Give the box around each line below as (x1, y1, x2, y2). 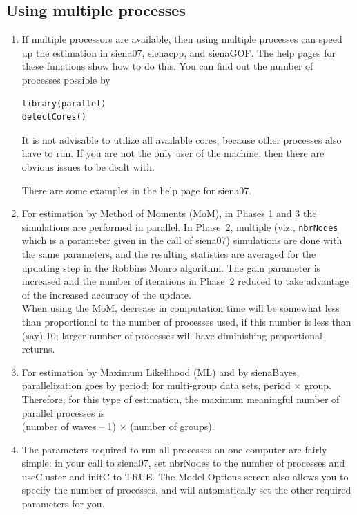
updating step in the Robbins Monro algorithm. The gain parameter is (21, 260, 321, 274)
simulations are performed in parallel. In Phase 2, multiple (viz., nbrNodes (21, 219, 338, 234)
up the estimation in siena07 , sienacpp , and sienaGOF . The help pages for (21, 45, 336, 59)
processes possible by (21, 72, 110, 86)
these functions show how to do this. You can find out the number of (21, 59, 313, 73)
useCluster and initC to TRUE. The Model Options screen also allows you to (21, 469, 349, 483)
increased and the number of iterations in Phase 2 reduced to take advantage (21, 274, 349, 288)
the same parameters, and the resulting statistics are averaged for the (21, 246, 316, 261)
